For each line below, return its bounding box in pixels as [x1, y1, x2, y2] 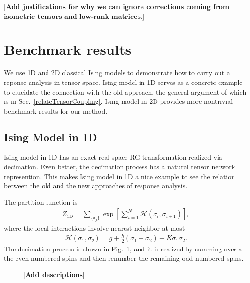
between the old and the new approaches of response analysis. [4, 181, 187, 191]
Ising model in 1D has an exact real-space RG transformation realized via [4, 152, 222, 162]
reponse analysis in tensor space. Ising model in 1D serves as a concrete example [4, 77, 243, 87]
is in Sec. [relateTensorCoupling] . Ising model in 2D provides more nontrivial [4, 96, 233, 106]
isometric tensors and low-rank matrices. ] [4, 11, 145, 21]
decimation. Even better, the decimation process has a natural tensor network [4, 162, 235, 172]
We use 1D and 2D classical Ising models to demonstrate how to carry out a [4, 67, 230, 78]
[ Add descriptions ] [23, 269, 85, 280]
